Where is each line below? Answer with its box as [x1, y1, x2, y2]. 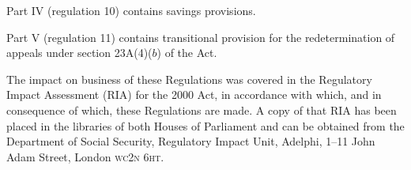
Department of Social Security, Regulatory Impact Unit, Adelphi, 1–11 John [6, 133, 375, 149]
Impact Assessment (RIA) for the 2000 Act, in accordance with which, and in [6, 86, 382, 103]
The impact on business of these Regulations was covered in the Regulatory [6, 70, 372, 87]
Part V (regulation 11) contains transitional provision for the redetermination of [6, 28, 395, 45]
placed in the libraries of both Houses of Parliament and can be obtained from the [6, 117, 405, 134]
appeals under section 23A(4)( [6, 44, 153, 61]
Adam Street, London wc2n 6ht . [6, 148, 164, 164]
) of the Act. [156, 44, 217, 61]
